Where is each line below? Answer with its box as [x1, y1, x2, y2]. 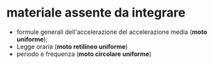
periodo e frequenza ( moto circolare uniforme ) [16, 50, 152, 58]
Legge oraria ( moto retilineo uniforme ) [16, 42, 128, 50]
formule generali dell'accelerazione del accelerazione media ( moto [16, 28, 208, 36]
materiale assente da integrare [6, 5, 186, 21]
